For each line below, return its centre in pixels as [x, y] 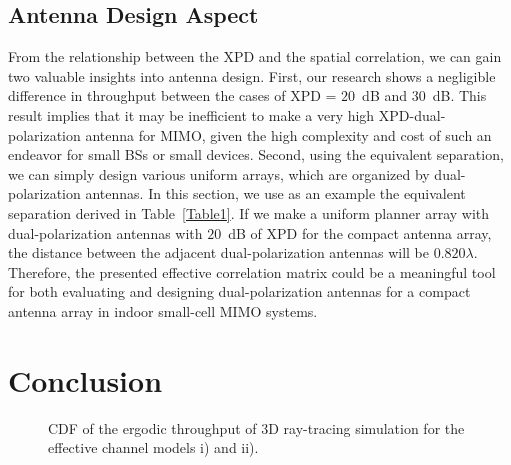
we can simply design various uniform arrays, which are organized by [219, 173]
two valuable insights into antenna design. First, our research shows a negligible [252, 75]
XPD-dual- [412, 114]
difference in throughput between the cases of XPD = [172, 95]
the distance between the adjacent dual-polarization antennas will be [218, 252]
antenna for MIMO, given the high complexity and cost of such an [288, 134]
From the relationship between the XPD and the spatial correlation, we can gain [255, 56]
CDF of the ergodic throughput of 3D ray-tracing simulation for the [256, 427]
